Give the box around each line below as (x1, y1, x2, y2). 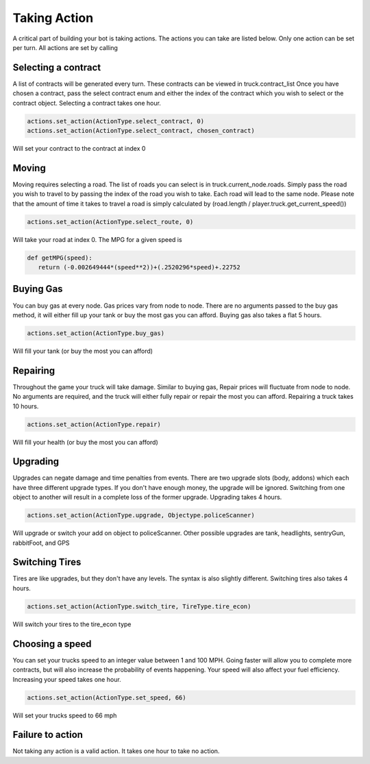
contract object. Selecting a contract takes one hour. (12, 99, 161, 107)
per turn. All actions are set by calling (12, 43, 118, 51)
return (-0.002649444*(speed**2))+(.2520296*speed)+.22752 (38, 264, 241, 271)
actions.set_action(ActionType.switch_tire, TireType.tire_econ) (27, 602, 251, 610)
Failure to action (12, 729, 84, 741)
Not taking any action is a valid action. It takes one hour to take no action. (12, 747, 220, 755)
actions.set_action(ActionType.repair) (27, 420, 161, 428)
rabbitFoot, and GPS (12, 539, 70, 547)
